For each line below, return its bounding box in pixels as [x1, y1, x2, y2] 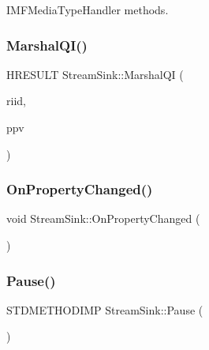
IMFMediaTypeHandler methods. [6, 2, 169, 17]
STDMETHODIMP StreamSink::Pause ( [6, 301, 203, 318]
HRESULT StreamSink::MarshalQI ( [6, 66, 184, 82]
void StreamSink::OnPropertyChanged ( [6, 210, 200, 227]
